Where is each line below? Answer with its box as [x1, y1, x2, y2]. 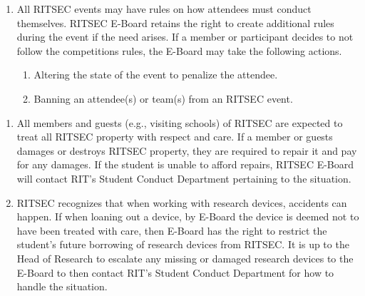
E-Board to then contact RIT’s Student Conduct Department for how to [16, 265, 334, 280]
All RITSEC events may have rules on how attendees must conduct [16, 1, 312, 16]
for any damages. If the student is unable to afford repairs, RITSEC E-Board [16, 157, 354, 172]
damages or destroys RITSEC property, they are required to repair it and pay [16, 143, 357, 158]
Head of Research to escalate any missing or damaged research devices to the [16, 250, 354, 265]
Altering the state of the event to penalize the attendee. [34, 67, 278, 82]
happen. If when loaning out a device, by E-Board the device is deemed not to [16, 209, 359, 224]
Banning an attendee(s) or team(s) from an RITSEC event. [34, 91, 293, 106]
